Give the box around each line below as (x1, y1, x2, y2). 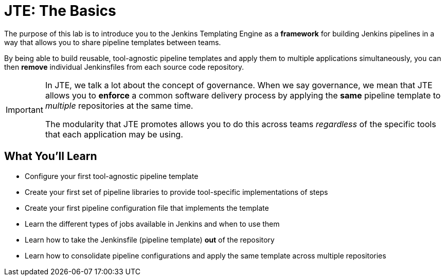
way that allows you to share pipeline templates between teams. (4, 37, 221, 47)
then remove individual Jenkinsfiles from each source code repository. (4, 62, 244, 71)
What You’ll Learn (4, 150, 97, 163)
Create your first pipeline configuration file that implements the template (25, 203, 269, 212)
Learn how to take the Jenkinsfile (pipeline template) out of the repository (25, 235, 275, 244)
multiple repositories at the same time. (45, 100, 193, 111)
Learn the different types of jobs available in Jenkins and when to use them (25, 219, 280, 228)
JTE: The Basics (4, 2, 116, 19)
